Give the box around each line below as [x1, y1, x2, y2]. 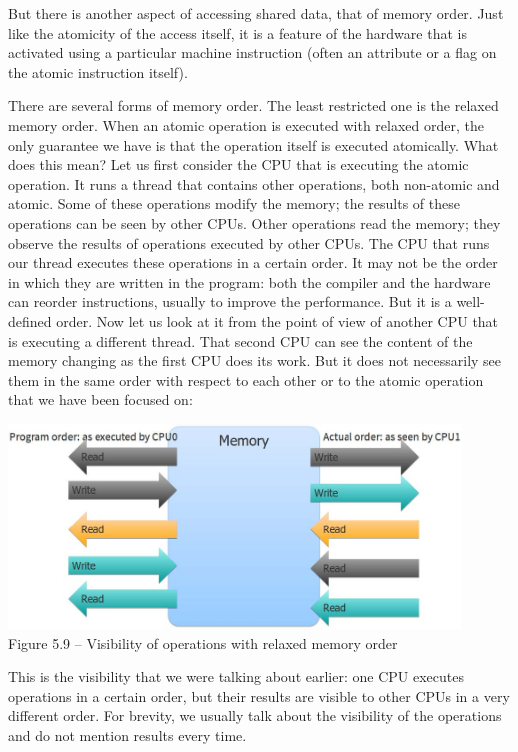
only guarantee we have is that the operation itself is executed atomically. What [8, 134, 499, 155]
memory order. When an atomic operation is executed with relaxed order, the [8, 114, 484, 135]
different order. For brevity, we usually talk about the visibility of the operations [8, 705, 502, 726]
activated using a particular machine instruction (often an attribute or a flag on [8, 42, 497, 63]
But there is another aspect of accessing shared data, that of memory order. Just [8, 3, 504, 23]
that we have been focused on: [8, 389, 193, 410]
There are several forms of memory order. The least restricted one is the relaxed [8, 95, 499, 116]
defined [8, 310, 52, 331]
